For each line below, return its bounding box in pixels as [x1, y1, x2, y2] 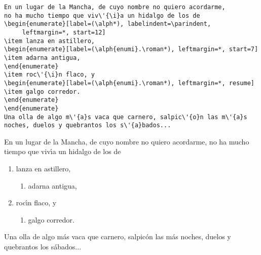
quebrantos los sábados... [4, 241, 82, 251]
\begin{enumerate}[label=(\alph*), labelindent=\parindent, [4, 20, 211, 28]
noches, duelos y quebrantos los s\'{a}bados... [4, 122, 171, 129]
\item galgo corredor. [4, 88, 81, 95]
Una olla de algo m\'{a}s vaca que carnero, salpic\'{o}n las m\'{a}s [4, 113, 247, 121]
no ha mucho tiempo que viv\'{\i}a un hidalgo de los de [4, 12, 200, 19]
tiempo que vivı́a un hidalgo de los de [4, 146, 121, 157]
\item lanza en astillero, [4, 37, 95, 45]
